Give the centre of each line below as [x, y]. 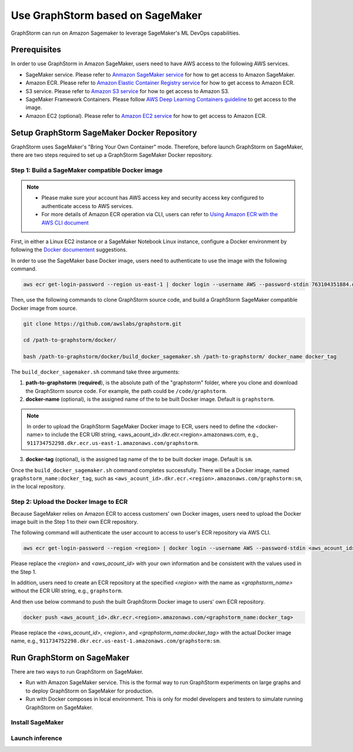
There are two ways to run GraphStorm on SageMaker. [77, 672]
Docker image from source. [44, 308]
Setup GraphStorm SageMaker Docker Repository [104, 133]
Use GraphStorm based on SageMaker [106, 15]
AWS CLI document [65, 222]
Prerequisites [36, 50]
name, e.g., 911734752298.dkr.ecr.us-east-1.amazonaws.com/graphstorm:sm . [116, 641]
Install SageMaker [37, 723]
